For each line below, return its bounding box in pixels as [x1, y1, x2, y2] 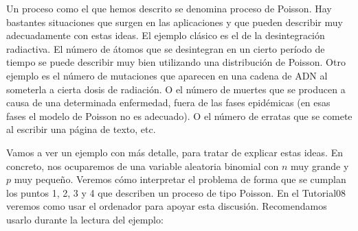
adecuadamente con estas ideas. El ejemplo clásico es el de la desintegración [6, 28, 325, 42]
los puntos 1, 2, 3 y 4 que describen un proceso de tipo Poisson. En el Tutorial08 [6, 185, 346, 199]
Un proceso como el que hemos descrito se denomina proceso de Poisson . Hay [6, 1, 332, 15]
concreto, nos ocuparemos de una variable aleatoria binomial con [6, 158, 279, 173]
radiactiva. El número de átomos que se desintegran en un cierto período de [6, 41, 325, 56]
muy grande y [290, 158, 349, 173]
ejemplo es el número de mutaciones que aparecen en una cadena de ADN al [6, 68, 328, 82]
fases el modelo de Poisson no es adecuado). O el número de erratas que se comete [6, 108, 353, 123]
